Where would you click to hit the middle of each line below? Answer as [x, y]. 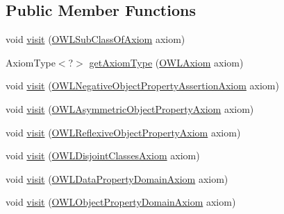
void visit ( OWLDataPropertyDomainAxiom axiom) [117, 178]
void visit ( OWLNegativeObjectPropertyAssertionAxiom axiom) [142, 86]
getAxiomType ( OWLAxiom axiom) [166, 62]
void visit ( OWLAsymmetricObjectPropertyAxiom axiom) [130, 108]
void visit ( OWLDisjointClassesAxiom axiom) [103, 155]
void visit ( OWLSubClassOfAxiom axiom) [95, 39]
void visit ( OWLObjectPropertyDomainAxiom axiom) [121, 202]
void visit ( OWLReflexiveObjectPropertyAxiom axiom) [123, 132]
